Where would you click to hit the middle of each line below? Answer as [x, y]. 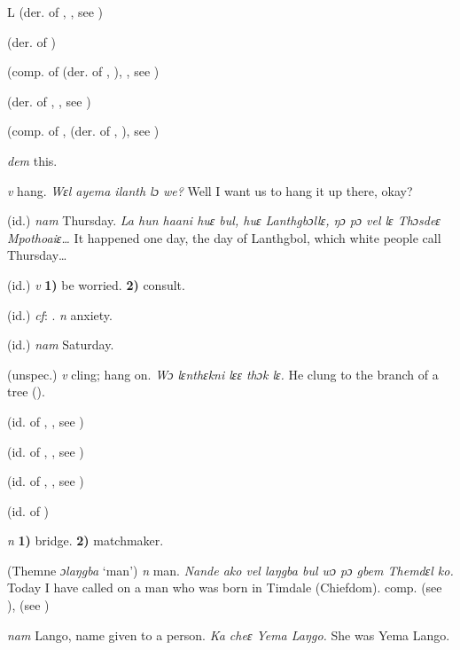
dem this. [32, 160]
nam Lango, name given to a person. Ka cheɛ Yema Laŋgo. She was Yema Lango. [229, 634]
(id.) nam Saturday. [61, 345]
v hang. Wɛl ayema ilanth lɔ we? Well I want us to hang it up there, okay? [210, 190]
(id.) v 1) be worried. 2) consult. [96, 284]
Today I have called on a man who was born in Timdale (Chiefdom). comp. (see [225, 587]
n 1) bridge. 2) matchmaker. [86, 540]
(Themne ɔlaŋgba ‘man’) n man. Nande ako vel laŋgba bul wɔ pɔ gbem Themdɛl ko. [230, 570]
